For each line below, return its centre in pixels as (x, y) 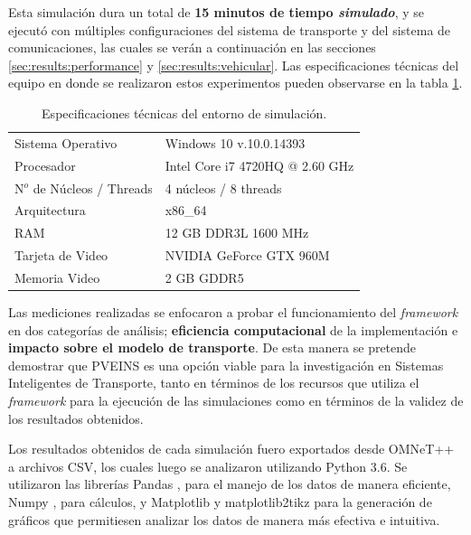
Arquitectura (50, 210)
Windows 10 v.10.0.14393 (235, 142)
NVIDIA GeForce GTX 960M (247, 255)
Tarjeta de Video (61, 255)
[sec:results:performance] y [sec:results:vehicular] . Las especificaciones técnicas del (234, 65)
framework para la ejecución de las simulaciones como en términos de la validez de (236, 400)
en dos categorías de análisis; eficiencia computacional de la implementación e (233, 329)
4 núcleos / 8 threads (223, 188)
